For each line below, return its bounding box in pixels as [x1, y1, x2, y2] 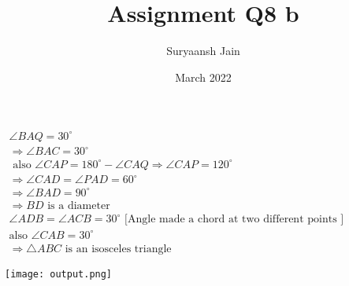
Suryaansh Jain [166, 42, 240, 59]
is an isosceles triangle [65, 243, 172, 255]
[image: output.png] [5, 268, 113, 280]
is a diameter [47, 200, 110, 211]
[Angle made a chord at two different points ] [124, 214, 344, 225]
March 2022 [175, 68, 232, 85]
